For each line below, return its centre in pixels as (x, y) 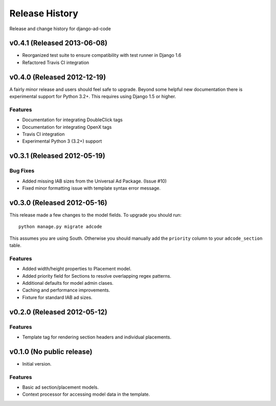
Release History (44, 13)
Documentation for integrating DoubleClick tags (72, 120)
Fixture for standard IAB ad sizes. (57, 297)
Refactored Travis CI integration (56, 62)
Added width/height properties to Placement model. (77, 269)
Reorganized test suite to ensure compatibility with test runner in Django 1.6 (102, 55)
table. (15, 245)
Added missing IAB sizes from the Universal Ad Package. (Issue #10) (95, 181)
